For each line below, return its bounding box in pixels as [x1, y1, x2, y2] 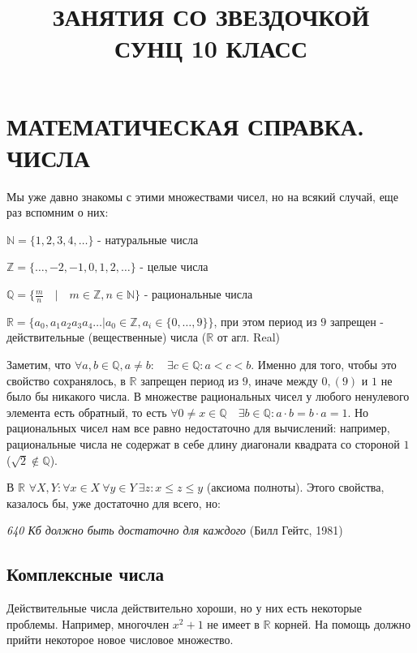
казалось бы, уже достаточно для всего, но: [6, 494, 221, 511]
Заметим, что [6, 356, 71, 373]
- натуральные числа [97, 230, 199, 247]
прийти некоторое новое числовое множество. [6, 631, 234, 648]
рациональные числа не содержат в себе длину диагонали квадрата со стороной [6, 436, 400, 453]
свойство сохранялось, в [6, 372, 126, 389]
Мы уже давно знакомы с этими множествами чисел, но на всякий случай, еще [6, 187, 398, 204]
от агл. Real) [217, 329, 280, 346]
